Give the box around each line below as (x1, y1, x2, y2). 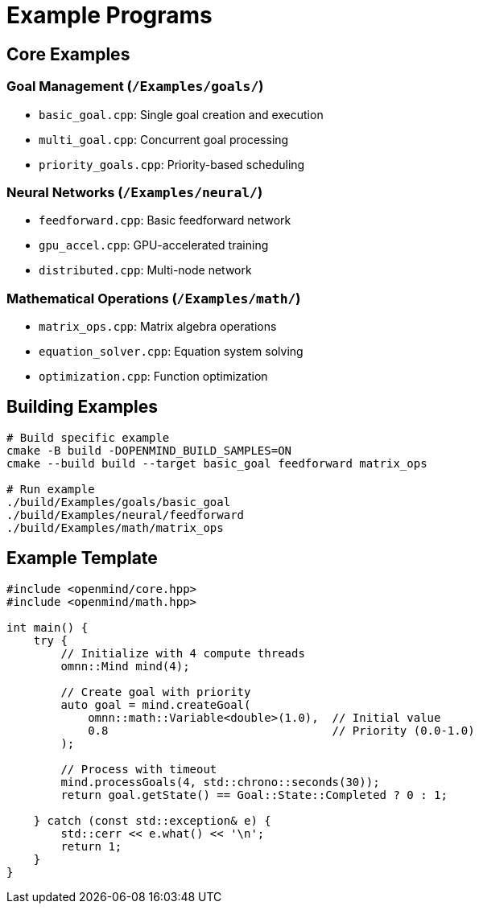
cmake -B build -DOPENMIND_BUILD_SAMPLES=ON (6, 443, 292, 457)
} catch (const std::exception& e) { (33, 813, 271, 827)
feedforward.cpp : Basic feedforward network (39, 213, 291, 228)
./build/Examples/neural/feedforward (6, 508, 245, 521)
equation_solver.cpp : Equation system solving (39, 344, 304, 359)
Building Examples (6, 397, 159, 418)
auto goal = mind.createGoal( (60, 698, 251, 711)
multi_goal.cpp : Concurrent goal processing (39, 132, 289, 146)
